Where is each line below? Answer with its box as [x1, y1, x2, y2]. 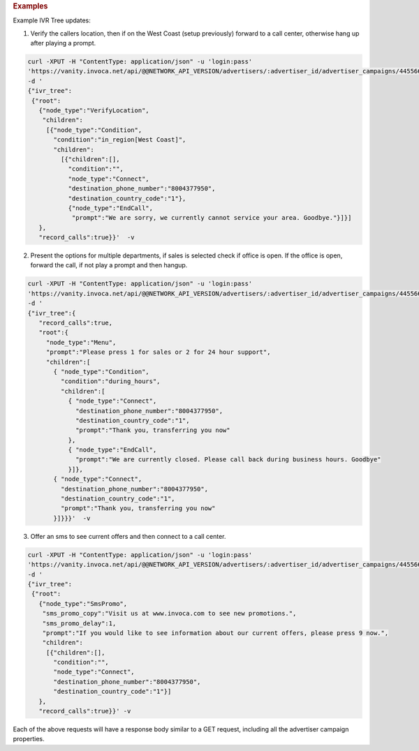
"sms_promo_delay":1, [42, 619, 117, 627]
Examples [13, 1, 48, 10]
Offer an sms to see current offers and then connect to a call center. [30, 532, 226, 540]
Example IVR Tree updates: [13, 16, 91, 24]
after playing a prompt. [30, 39, 96, 47]
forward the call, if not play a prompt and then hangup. [30, 261, 188, 269]
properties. [13, 735, 45, 743]
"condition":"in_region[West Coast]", [53, 136, 186, 144]
